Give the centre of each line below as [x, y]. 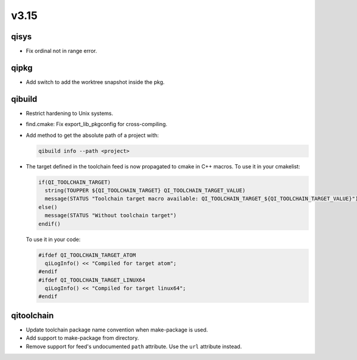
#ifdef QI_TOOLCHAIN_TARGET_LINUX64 [92, 280]
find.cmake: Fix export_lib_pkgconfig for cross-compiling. [97, 124]
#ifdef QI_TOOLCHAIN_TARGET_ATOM [87, 255]
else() [48, 207]
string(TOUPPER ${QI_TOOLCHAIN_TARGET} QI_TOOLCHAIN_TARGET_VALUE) [145, 190]
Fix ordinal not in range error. [62, 51]
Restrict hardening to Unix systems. [69, 113]
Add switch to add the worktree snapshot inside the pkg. [95, 82]
